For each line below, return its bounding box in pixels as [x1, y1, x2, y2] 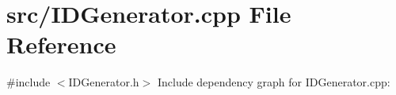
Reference [6, 28, 116, 60]
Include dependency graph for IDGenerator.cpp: [157, 74, 390, 90]
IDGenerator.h [68, 74, 139, 90]
